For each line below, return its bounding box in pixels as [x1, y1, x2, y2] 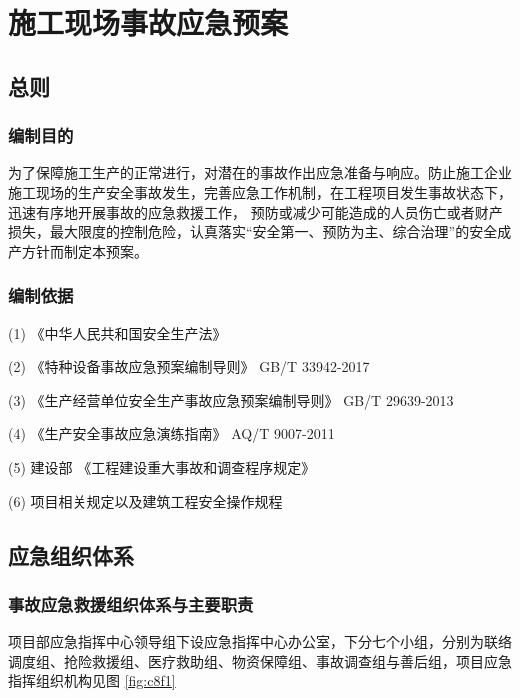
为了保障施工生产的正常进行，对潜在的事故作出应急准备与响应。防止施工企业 [8, 162, 512, 183]
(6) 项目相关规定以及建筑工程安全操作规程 [8, 490, 283, 511]
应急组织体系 [8, 539, 134, 570]
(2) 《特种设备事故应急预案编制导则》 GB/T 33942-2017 [8, 356, 370, 377]
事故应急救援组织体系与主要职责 [8, 591, 254, 616]
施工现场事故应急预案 [8, 2, 289, 43]
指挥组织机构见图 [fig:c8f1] [8, 670, 176, 691]
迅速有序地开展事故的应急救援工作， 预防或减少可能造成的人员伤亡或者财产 [8, 201, 503, 222]
